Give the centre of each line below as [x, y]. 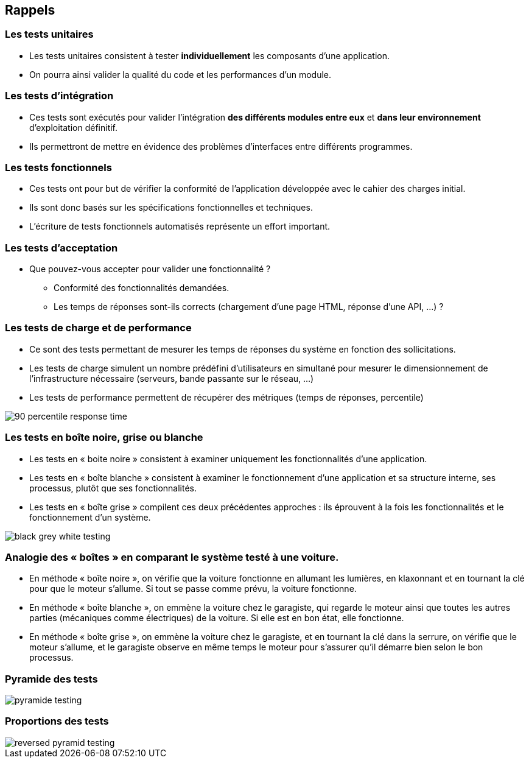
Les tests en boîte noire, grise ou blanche [104, 438]
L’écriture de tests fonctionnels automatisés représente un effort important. [180, 227]
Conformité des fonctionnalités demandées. [142, 288]
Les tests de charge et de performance [98, 328]
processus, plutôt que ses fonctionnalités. [113, 488]
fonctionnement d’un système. [90, 517]
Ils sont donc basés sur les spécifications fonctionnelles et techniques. [171, 208]
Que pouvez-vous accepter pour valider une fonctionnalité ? [150, 269]
